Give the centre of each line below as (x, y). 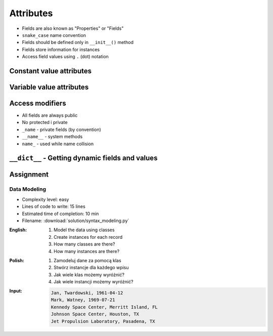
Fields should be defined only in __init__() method (78, 43)
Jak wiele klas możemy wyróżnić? (89, 275)
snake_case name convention (54, 35)
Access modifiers (38, 103)
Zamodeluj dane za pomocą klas (87, 260)
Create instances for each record (88, 237)
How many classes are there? (84, 244)
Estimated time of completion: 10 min (60, 214)
